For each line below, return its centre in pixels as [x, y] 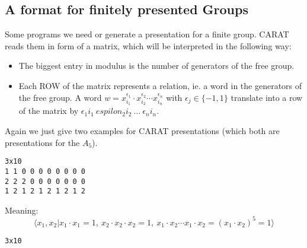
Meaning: [22, 210]
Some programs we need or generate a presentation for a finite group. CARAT [147, 34]
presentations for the [42, 142]
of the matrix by [49, 111]
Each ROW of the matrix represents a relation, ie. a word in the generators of [160, 85]
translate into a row [267, 97]
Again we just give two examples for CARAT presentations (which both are [142, 131]
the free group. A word [60, 97]
